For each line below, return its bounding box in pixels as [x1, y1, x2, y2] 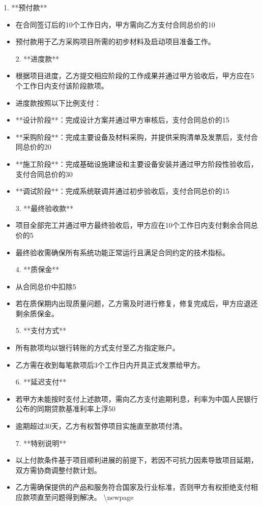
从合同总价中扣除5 [15, 281, 76, 291]
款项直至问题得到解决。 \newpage [22, 492, 134, 502]
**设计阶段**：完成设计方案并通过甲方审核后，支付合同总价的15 [15, 114, 229, 125]
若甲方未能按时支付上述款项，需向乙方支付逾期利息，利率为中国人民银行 [15, 393, 258, 404]
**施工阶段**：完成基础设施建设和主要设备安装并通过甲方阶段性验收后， [15, 158, 258, 169]
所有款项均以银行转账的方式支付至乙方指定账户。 [15, 342, 180, 353]
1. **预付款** [4, 2, 47, 12]
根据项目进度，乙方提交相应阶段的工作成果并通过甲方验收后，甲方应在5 [15, 70, 254, 81]
